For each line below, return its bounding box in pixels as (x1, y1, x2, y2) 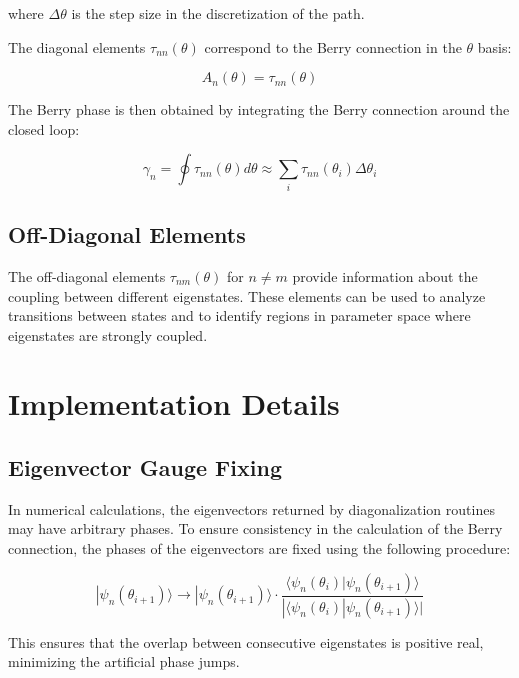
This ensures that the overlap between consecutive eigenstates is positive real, (8, 631, 484, 652)
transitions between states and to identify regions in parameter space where (8, 305, 471, 326)
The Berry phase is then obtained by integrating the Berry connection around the (8, 99, 510, 120)
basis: (477, 36, 512, 57)
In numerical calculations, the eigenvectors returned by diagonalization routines (8, 498, 495, 519)
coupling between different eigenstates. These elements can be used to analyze (8, 285, 486, 306)
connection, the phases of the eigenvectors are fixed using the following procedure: (8, 538, 511, 559)
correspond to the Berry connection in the (204, 36, 462, 57)
